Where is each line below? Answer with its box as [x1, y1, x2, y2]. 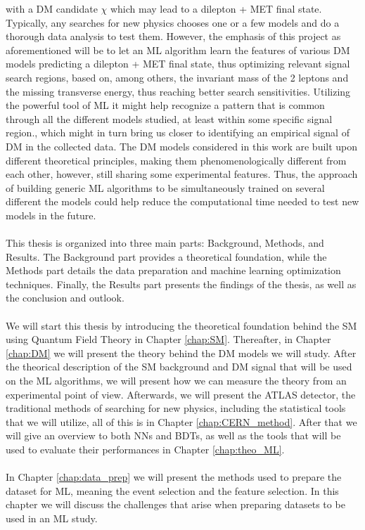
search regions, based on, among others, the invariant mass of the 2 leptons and [6, 70, 349, 84]
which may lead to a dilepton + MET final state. [110, 1, 322, 15]
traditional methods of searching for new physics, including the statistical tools [6, 401, 346, 415]
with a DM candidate [6, 1, 98, 15]
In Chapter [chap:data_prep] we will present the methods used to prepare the [6, 470, 342, 484]
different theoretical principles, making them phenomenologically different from [6, 153, 347, 167]
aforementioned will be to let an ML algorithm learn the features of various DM [6, 42, 350, 57]
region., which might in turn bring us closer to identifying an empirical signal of [6, 125, 350, 140]
